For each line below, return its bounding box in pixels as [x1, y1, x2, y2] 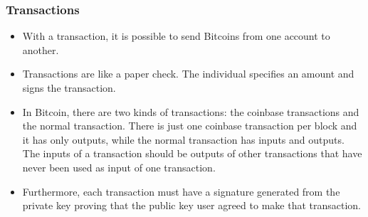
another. [22, 42, 59, 57]
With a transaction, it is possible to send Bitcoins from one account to [22, 28, 330, 43]
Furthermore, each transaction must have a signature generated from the [22, 184, 340, 199]
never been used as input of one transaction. [22, 159, 216, 174]
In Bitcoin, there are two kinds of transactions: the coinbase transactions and [22, 104, 359, 119]
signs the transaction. [22, 80, 116, 95]
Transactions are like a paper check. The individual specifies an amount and [22, 66, 354, 81]
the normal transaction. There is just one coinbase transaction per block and [22, 118, 357, 133]
